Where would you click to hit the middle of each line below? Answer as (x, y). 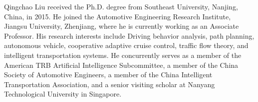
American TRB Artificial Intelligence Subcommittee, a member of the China (121, 65)
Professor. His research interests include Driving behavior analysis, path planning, (129, 35)
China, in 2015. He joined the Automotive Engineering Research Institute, (118, 16)
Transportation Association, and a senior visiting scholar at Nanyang (110, 84)
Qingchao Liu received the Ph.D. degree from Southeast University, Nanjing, (121, 6)
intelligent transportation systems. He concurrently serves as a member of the (123, 55)
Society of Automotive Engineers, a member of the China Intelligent (108, 75)
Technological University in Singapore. (63, 94)
